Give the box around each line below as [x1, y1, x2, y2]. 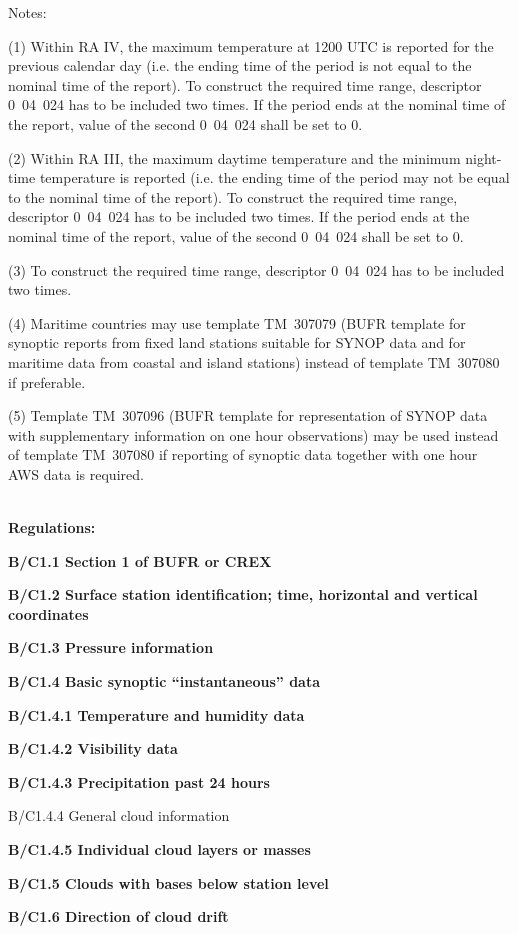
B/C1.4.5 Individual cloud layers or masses [8, 839, 311, 859]
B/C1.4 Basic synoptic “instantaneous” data [8, 671, 321, 692]
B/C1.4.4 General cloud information [8, 805, 230, 826]
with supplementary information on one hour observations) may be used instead [8, 424, 499, 445]
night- [465, 147, 502, 168]
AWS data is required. [8, 463, 144, 484]
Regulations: [8, 517, 96, 538]
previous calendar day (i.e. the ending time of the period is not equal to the [8, 55, 472, 76]
